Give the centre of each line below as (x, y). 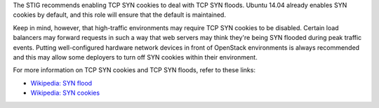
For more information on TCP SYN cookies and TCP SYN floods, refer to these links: (134, 70)
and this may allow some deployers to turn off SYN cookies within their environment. (135, 57)
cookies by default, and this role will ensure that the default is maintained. (119, 15)
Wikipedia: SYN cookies (65, 93)
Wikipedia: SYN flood (61, 83)
